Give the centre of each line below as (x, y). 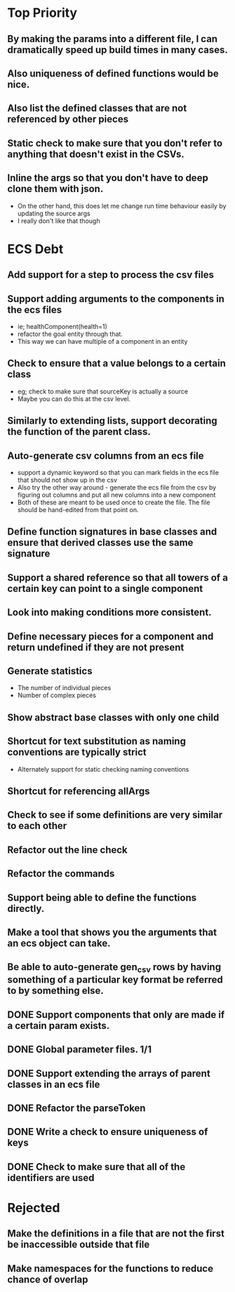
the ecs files (35, 310)
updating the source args (54, 213)
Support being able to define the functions (102, 897)
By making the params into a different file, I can (113, 39)
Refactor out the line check (67, 850)
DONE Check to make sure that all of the (96, 1167)
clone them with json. (55, 189)
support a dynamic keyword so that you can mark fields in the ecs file (118, 472)
